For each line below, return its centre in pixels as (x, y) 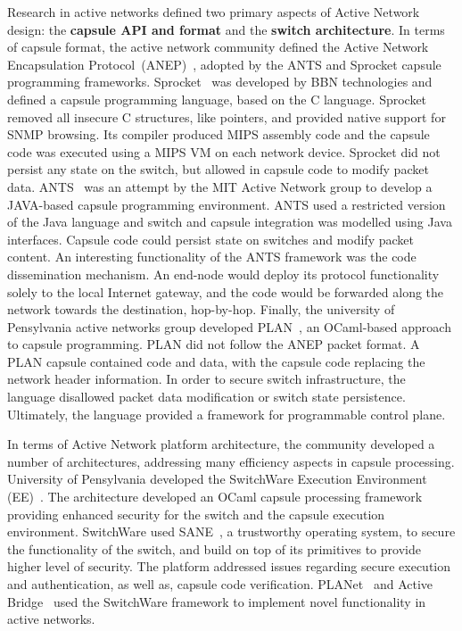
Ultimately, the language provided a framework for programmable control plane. (227, 414)
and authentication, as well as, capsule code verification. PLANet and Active (220, 584)
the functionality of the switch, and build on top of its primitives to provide (214, 548)
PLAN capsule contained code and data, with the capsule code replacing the (216, 361)
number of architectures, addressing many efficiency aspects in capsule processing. (231, 461)
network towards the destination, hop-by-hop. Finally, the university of (201, 309)
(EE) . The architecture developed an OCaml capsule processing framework (215, 497)
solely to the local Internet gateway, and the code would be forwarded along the (226, 291)
